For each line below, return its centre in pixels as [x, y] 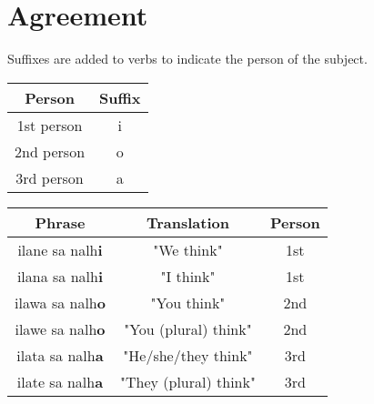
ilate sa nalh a [60, 381]
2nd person [50, 151]
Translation [187, 222]
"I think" [188, 276]
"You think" [188, 302]
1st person [50, 125]
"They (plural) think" [187, 381]
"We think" [188, 249]
